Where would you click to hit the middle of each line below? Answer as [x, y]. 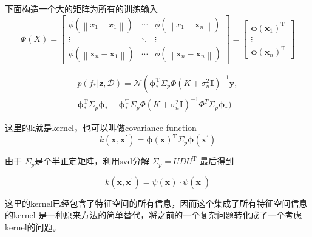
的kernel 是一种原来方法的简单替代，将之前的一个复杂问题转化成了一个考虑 [154, 215]
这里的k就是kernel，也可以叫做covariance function [101, 128]
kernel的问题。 [33, 226]
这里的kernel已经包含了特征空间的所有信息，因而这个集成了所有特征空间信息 [156, 203]
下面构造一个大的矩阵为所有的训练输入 [81, 8]
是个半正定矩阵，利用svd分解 [92, 161]
